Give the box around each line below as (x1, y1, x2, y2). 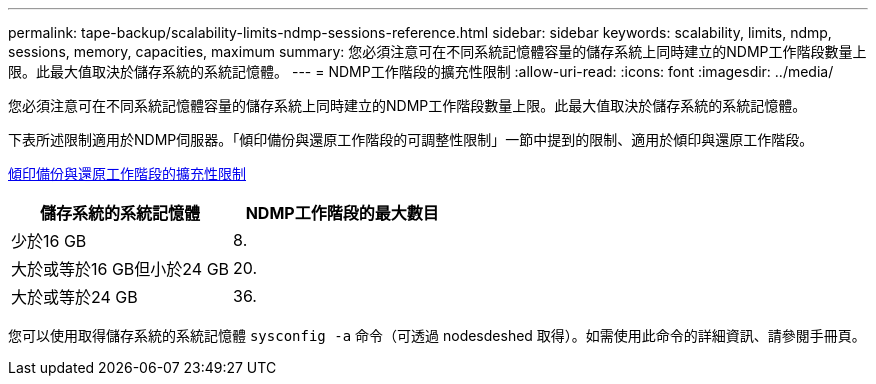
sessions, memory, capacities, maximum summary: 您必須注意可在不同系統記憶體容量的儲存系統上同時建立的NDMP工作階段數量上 (8, 43, 867, 60)
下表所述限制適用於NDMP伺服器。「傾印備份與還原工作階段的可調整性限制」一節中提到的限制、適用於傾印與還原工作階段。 (8, 131, 814, 148)
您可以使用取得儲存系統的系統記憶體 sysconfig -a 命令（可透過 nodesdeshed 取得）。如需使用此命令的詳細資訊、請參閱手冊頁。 (8, 327, 866, 344)
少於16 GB (11, 231, 87, 251)
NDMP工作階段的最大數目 (245, 203, 439, 223)
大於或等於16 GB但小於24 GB (11, 259, 230, 279)
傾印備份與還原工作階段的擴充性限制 (8, 165, 246, 182)
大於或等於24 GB (11, 287, 138, 307)
